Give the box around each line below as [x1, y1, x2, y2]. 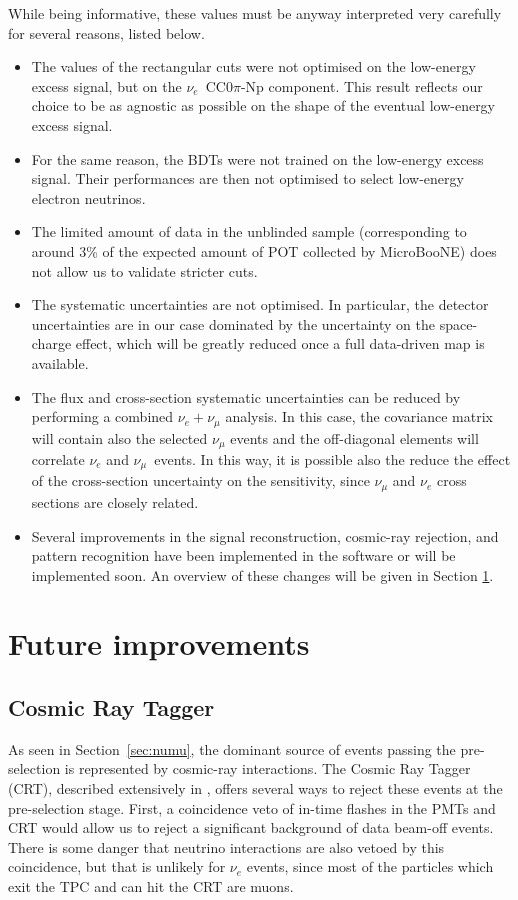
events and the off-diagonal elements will [230, 427, 479, 448]
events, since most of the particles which [246, 856, 494, 877]
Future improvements [8, 623, 310, 664]
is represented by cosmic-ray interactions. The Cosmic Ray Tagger [64, 758, 471, 779]
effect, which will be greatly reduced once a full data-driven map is [75, 333, 485, 354]
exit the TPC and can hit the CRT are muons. [8, 876, 294, 897]
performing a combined [31, 406, 174, 427]
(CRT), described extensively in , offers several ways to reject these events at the [8, 778, 503, 799]
